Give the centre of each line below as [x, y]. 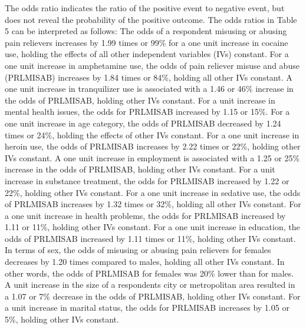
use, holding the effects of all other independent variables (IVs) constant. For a [147, 54]
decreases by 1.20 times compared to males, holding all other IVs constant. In [145, 262]
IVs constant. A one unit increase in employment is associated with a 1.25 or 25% [152, 157]
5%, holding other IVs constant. [62, 319]
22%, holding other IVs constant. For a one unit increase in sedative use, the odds [153, 192]
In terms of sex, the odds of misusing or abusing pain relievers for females [138, 250]
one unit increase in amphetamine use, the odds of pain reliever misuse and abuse [152, 65]
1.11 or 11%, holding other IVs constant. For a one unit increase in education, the [152, 227]
